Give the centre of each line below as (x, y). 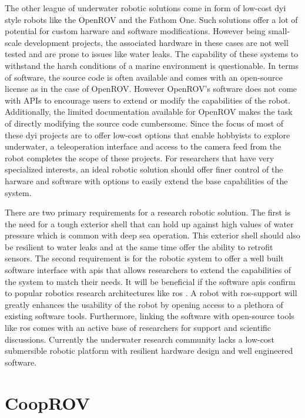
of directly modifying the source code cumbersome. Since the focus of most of (144, 123)
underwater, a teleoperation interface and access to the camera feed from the (143, 146)
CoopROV (48, 402)
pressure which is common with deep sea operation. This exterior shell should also (152, 235)
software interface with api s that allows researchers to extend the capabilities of (148, 270)
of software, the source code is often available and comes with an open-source (144, 77)
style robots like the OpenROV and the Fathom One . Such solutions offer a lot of (151, 19)
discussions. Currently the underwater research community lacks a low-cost (140, 339)
